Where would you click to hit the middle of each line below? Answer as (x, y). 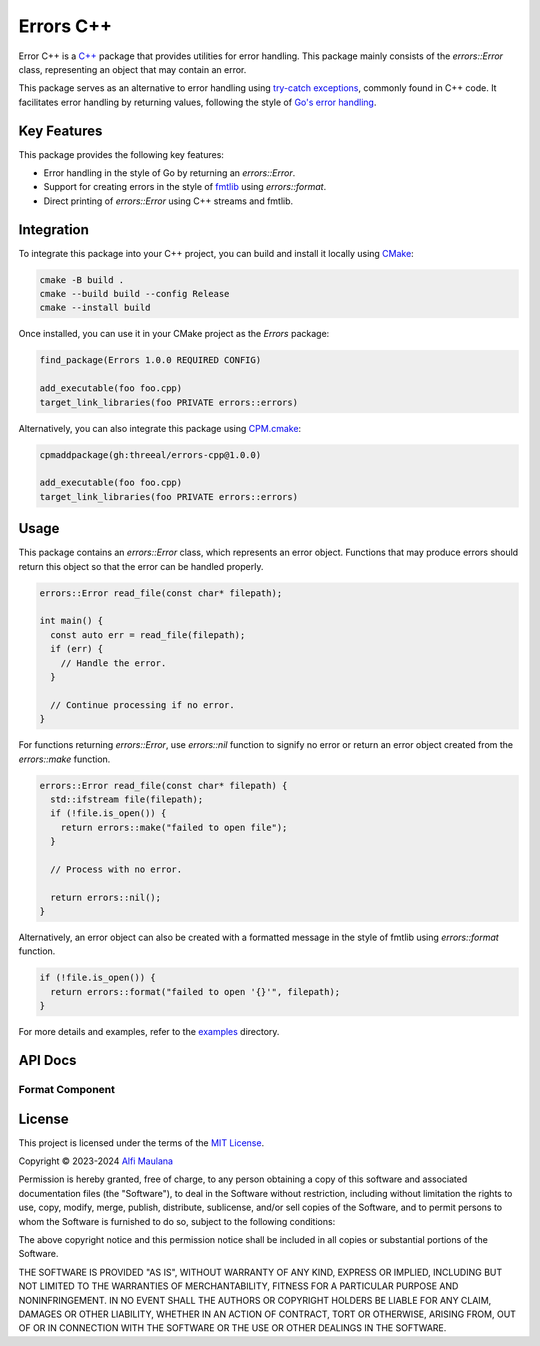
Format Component (66, 1089)
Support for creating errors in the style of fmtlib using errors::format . (185, 187)
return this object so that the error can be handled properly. (141, 566)
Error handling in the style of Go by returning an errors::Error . (169, 173)
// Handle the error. (113, 663)
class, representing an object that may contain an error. (132, 69)
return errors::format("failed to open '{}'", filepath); (195, 991)
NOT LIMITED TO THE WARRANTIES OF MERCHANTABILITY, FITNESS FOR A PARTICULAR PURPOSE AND (238, 1286)
